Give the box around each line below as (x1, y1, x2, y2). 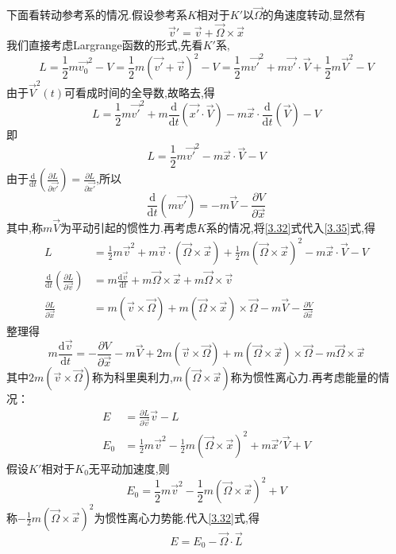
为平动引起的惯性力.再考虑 (60, 219, 197, 235)
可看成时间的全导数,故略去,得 (64, 83, 215, 100)
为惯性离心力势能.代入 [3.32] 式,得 (94, 509, 260, 525)
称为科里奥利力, (91, 369, 173, 385)
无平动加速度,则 (88, 459, 170, 476)
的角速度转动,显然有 (262, 6, 366, 23)
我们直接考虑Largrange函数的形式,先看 (6, 37, 203, 53)
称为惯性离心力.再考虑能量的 (230, 369, 379, 385)
